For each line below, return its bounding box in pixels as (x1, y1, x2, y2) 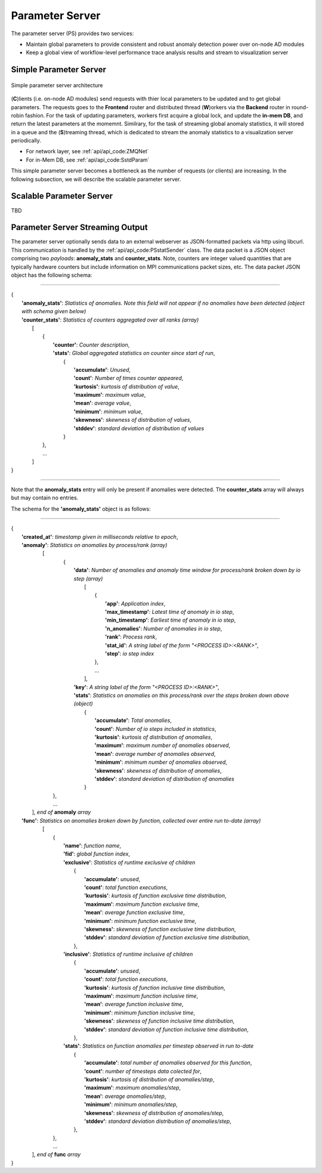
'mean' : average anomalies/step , (84, 1092, 166, 1100)
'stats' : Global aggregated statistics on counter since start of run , (52, 350, 215, 357)
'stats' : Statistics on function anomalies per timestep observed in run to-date (63, 1042, 254, 1049)
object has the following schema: (11, 271, 92, 279)
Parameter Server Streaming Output (11, 223, 148, 233)
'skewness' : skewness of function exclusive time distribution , (84, 925, 236, 933)
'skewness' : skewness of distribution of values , (73, 416, 192, 424)
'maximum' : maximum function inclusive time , (84, 992, 199, 999)
